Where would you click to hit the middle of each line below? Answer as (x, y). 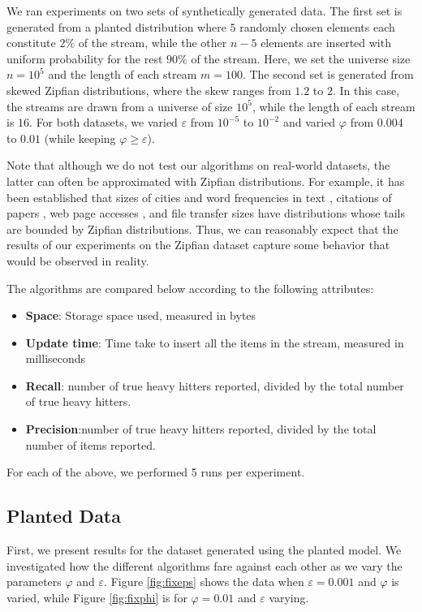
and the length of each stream (123, 74)
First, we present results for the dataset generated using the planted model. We (204, 550)
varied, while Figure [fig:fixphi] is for (97, 597)
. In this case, (366, 90)
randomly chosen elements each (317, 26)
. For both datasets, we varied (103, 122)
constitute (31, 43)
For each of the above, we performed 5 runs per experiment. (156, 472)
